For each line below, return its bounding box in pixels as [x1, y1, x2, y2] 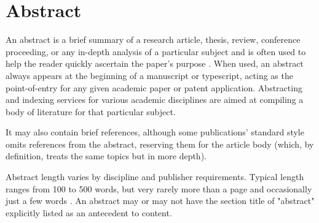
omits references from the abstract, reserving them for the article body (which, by [6, 137, 314, 150]
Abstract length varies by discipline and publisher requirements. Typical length [6, 170, 304, 183]
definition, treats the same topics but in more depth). [6, 149, 207, 162]
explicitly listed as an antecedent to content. [6, 206, 172, 219]
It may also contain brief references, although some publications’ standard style [6, 126, 304, 138]
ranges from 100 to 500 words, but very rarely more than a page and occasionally [6, 182, 312, 195]
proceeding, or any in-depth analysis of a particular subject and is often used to [6, 45, 306, 58]
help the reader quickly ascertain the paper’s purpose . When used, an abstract [6, 57, 304, 70]
